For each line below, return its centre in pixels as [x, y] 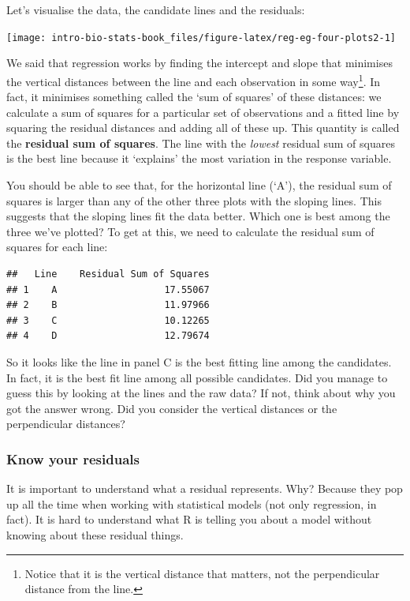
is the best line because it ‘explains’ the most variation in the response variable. [199, 158]
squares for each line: [57, 247]
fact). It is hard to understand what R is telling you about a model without [189, 519]
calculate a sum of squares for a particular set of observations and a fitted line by [203, 112]
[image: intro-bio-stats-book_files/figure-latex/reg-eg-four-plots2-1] [201, 38]
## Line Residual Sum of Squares [108, 274]
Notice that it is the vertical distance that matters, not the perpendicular [202, 573]
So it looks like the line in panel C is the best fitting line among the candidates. [199, 362]
